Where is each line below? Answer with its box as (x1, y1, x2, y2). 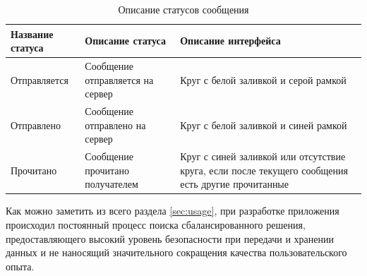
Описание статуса (85, 33, 166, 48)
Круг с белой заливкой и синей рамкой (180, 117, 347, 132)
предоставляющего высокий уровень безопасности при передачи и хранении (6, 231, 334, 246)
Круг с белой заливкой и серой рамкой (180, 72, 347, 87)
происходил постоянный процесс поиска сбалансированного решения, (6, 217, 306, 232)
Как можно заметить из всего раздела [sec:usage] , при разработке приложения (6, 203, 339, 218)
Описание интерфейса (180, 33, 281, 48)
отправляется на (85, 72, 154, 87)
